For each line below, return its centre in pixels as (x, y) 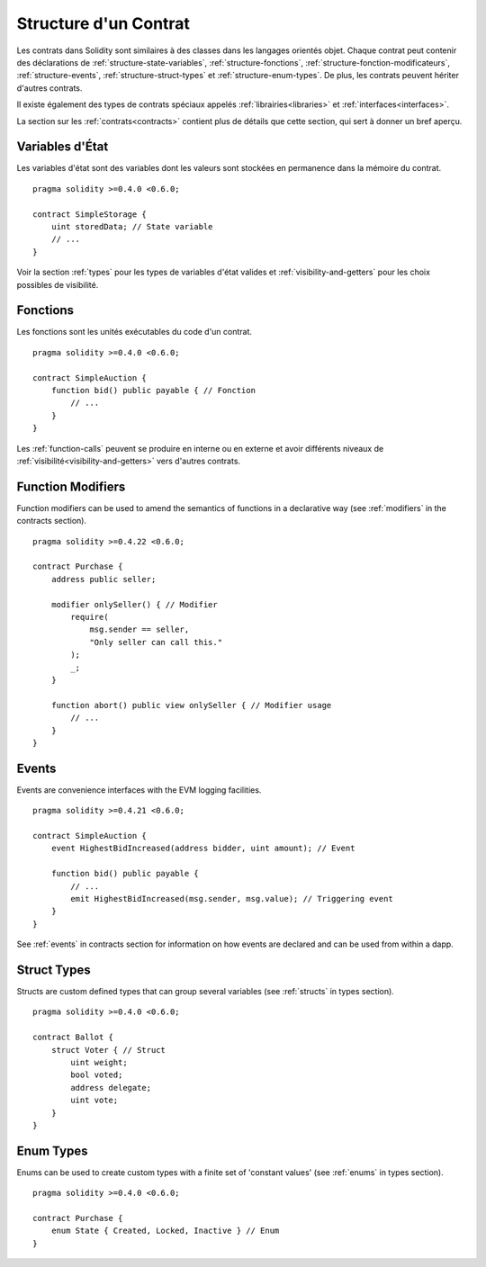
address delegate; (111, 1087)
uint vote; (94, 1101)
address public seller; (103, 579)
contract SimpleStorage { (90, 214)
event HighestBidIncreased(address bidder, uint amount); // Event (203, 849)
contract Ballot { (73, 1038)
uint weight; (99, 1062)
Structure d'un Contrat (103, 23)
